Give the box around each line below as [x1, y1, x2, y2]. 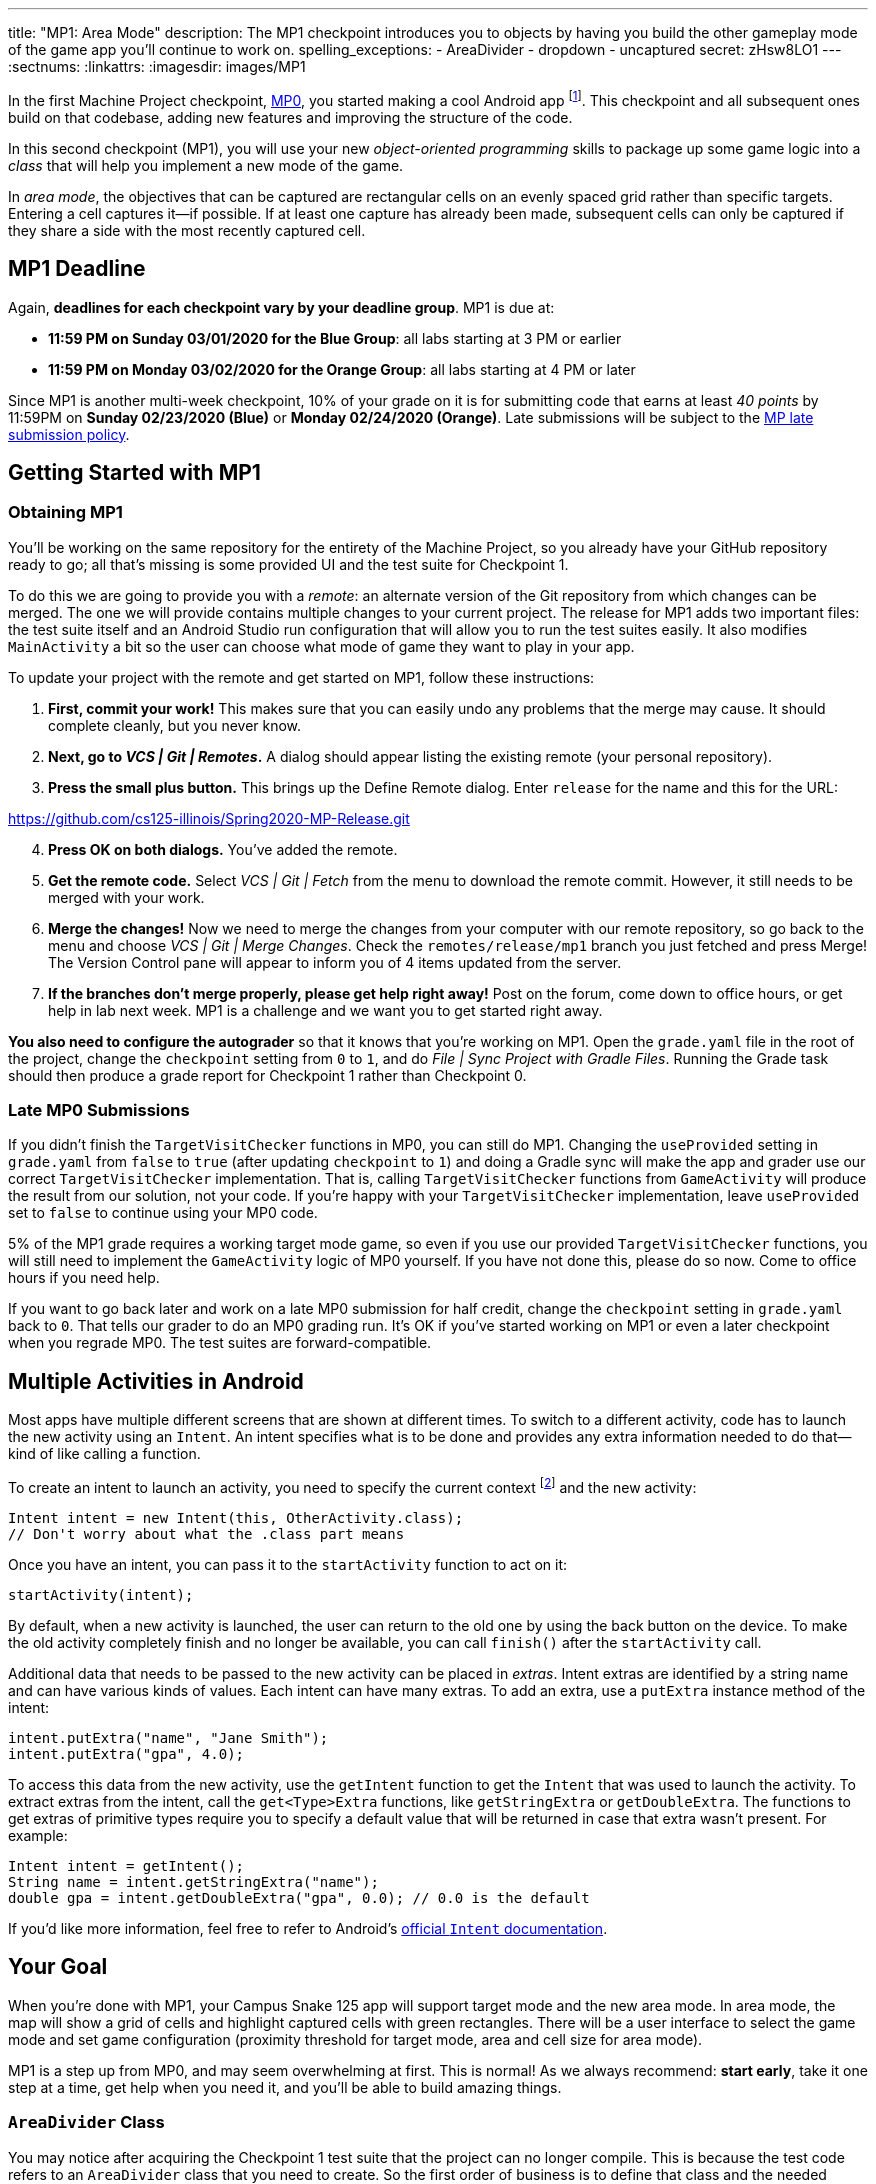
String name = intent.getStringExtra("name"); [8, 1873, 379, 1890]
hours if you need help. [8, 1269, 160, 1287]
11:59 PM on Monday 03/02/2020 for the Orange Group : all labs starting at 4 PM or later [48, 360, 636, 378]
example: [8, 1826, 68, 1844]
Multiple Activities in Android [8, 1368, 304, 1394]
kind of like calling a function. [8, 1445, 201, 1463]
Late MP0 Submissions [8, 1100, 190, 1121]
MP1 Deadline [8, 256, 146, 282]
